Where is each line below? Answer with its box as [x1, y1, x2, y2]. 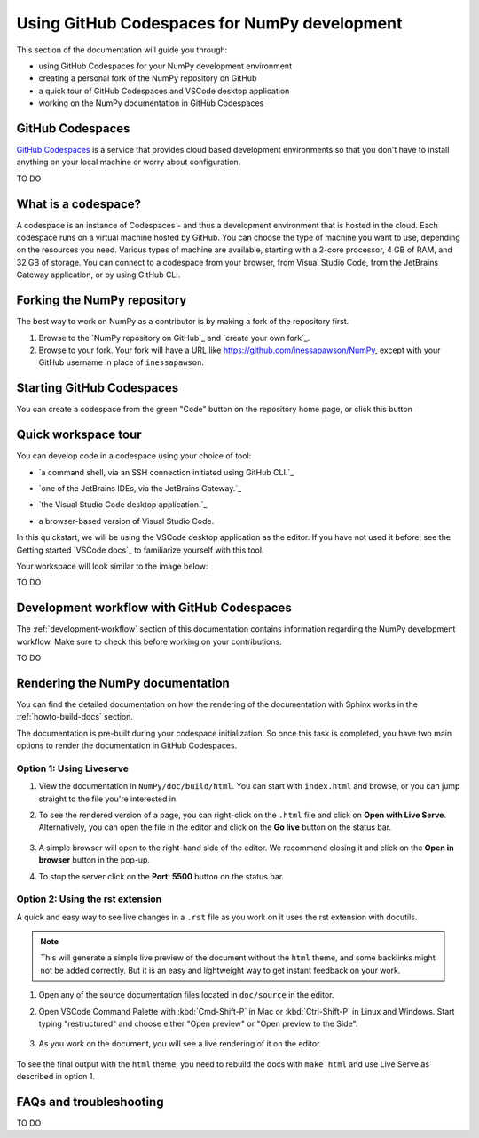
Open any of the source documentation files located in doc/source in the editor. [38, 990, 334, 1000]
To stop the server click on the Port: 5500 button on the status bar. [38, 871, 284, 881]
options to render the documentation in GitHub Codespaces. [16, 740, 238, 751]
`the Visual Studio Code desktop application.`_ [38, 499, 208, 510]
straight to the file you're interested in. [38, 793, 178, 804]
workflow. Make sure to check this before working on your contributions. [16, 636, 283, 647]
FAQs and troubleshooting [16, 1094, 164, 1110]
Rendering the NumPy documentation [16, 675, 230, 690]
